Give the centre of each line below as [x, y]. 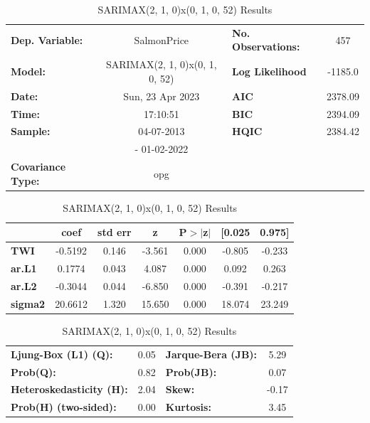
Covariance [38, 167]
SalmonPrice [162, 39]
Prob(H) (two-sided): [64, 407]
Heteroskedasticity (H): [69, 389]
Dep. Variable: [47, 39]
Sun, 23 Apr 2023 [162, 96]
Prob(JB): [191, 371]
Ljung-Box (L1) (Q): [62, 354]
